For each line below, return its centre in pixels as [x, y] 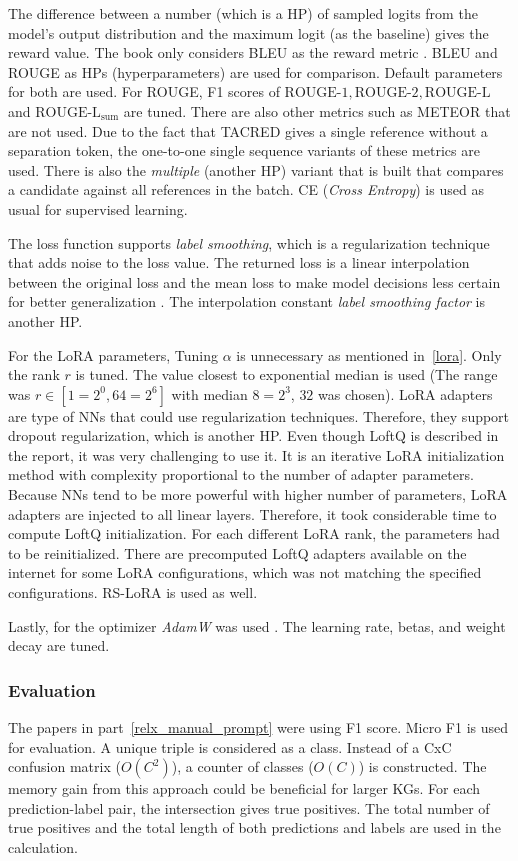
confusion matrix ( [64, 766]
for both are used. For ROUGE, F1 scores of [144, 91]
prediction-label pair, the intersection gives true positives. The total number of [249, 807]
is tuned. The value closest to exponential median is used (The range [286, 374]
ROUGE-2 [386, 93]
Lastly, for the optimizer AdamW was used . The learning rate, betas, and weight [257, 625]
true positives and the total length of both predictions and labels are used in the [254, 827]
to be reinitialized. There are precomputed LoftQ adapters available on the [237, 552]
